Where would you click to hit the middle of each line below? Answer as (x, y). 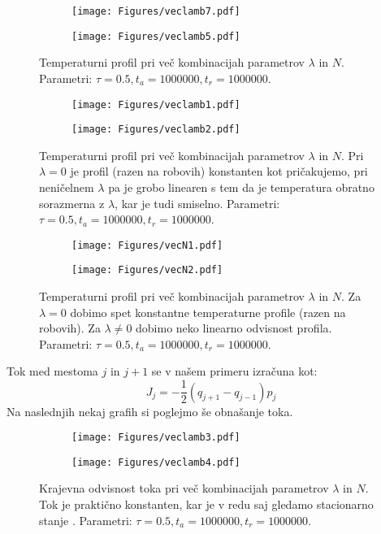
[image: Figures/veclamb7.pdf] (156, 11)
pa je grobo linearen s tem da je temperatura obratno (241, 187)
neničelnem (67, 187)
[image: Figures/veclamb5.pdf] (156, 36)
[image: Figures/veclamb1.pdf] (156, 104)
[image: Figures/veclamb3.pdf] (156, 438)
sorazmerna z (72, 203)
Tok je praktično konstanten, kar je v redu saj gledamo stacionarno (206, 504)
